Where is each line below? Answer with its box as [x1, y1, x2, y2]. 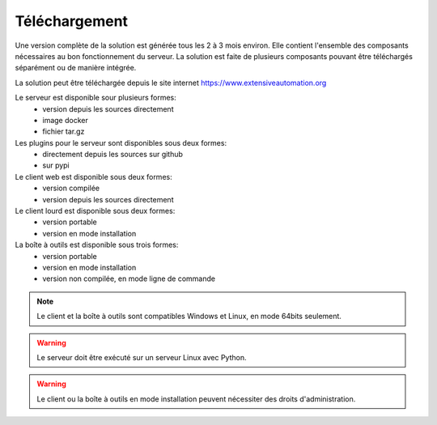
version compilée [42, 183, 100, 193]
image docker [42, 115, 88, 125]
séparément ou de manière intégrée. [15, 63, 137, 73]
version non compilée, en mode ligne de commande [42, 274, 216, 283]
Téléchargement [15, 12, 129, 30]
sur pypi [42, 160, 70, 170]
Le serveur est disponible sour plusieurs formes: [15, 93, 177, 103]
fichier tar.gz [42, 126, 85, 137]
